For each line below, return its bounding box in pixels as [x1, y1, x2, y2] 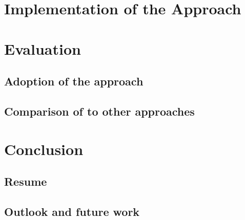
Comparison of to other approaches [4, 103, 195, 119]
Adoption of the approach [4, 73, 144, 89]
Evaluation [4, 38, 81, 59]
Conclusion [4, 138, 84, 159]
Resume [4, 173, 47, 189]
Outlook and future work [4, 203, 140, 219]
